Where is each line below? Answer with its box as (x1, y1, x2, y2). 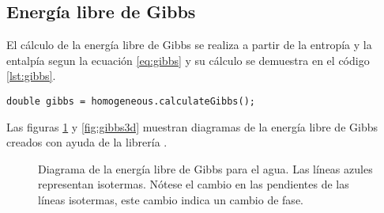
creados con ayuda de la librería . (6, 134, 168, 150)
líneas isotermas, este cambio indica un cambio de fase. (38, 192, 303, 208)
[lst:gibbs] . (6, 67, 56, 84)
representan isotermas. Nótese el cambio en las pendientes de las (38, 176, 349, 192)
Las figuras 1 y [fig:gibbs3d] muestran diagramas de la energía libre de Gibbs (6, 118, 378, 135)
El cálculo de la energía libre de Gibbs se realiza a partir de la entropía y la (6, 36, 372, 53)
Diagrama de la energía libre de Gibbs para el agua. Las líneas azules (38, 160, 373, 177)
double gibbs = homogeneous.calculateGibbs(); (6, 95, 255, 107)
